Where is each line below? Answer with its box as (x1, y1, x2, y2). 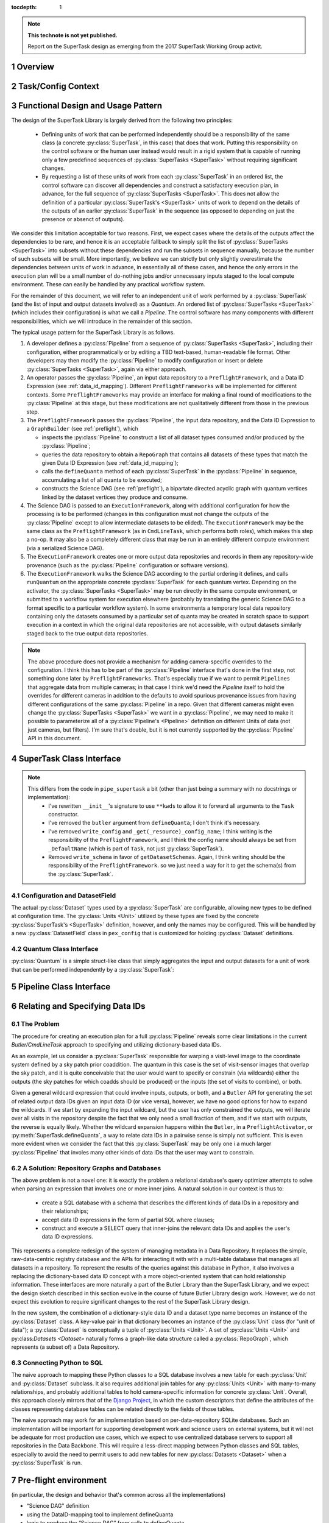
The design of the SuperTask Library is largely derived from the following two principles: (11, 116, 233, 124)
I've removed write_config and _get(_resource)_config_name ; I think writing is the (48, 827, 272, 835)
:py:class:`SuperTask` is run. (11, 1459, 82, 1466)
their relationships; (41, 1207, 88, 1215)
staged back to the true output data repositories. (26, 629, 149, 637)
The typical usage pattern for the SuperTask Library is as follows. (11, 329, 175, 336)
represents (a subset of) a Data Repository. (11, 1343, 119, 1351)
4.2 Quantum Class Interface (11, 944, 99, 953)
